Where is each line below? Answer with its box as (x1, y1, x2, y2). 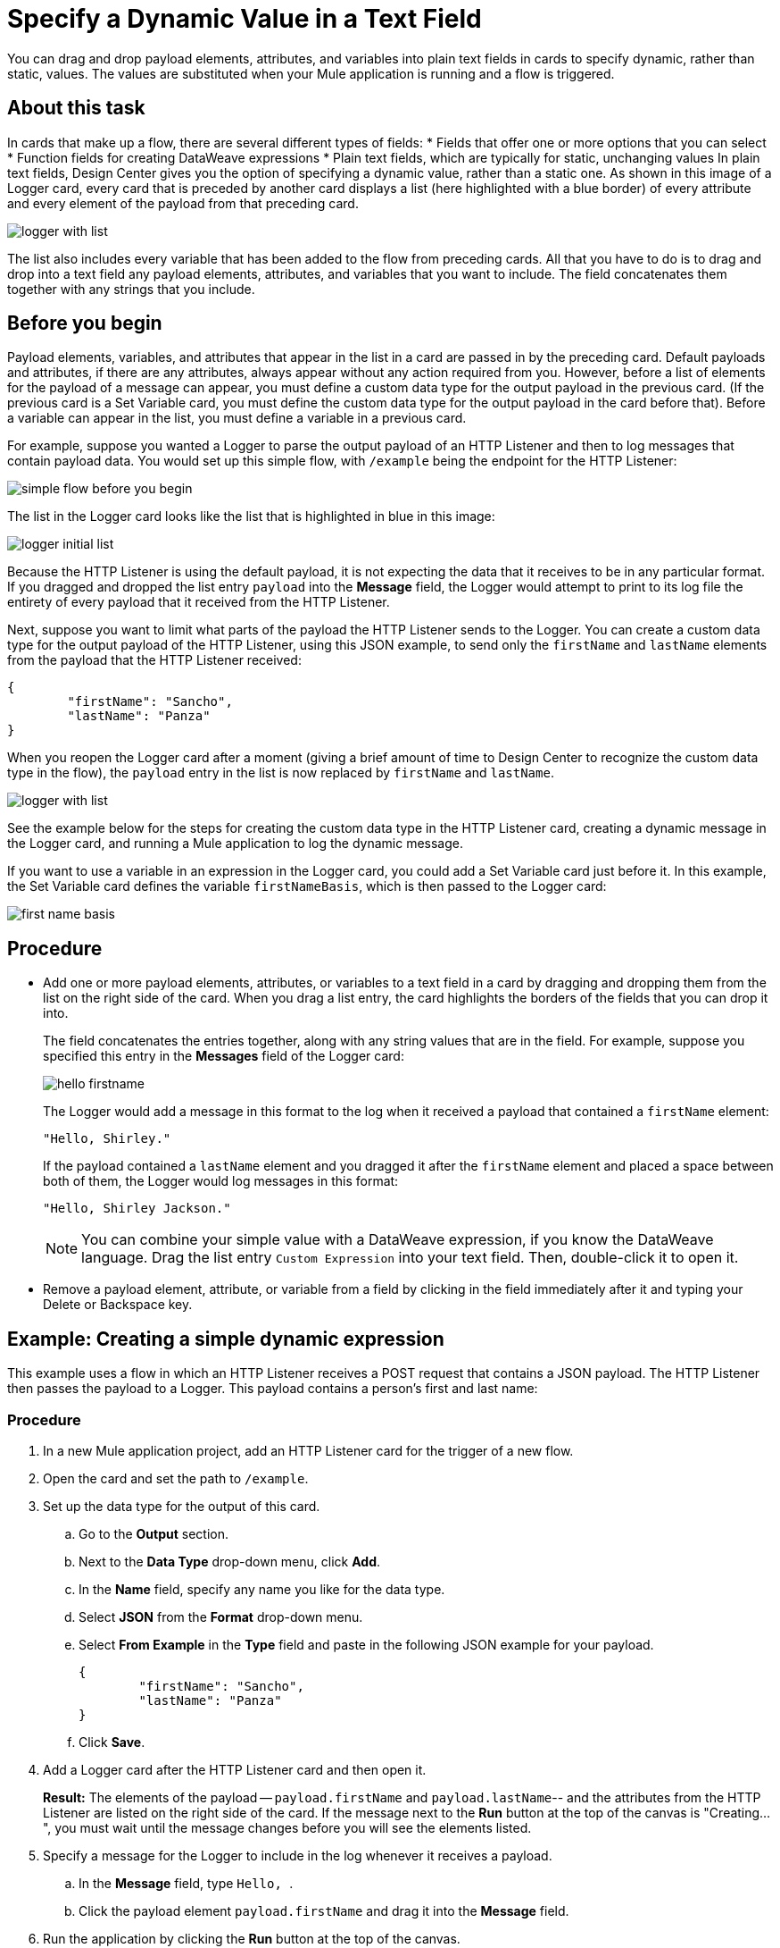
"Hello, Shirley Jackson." (43, 1201, 231, 1216)
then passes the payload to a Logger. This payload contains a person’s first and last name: (7, 1381, 538, 1397)
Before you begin (7, 312, 162, 335)
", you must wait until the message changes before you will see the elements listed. (43, 1819, 532, 1835)
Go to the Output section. (79, 1525, 228, 1541)
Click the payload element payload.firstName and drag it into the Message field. (79, 1902, 569, 1919)
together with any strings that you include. (7, 281, 255, 297)
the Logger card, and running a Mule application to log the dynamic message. (7, 835, 463, 852)
